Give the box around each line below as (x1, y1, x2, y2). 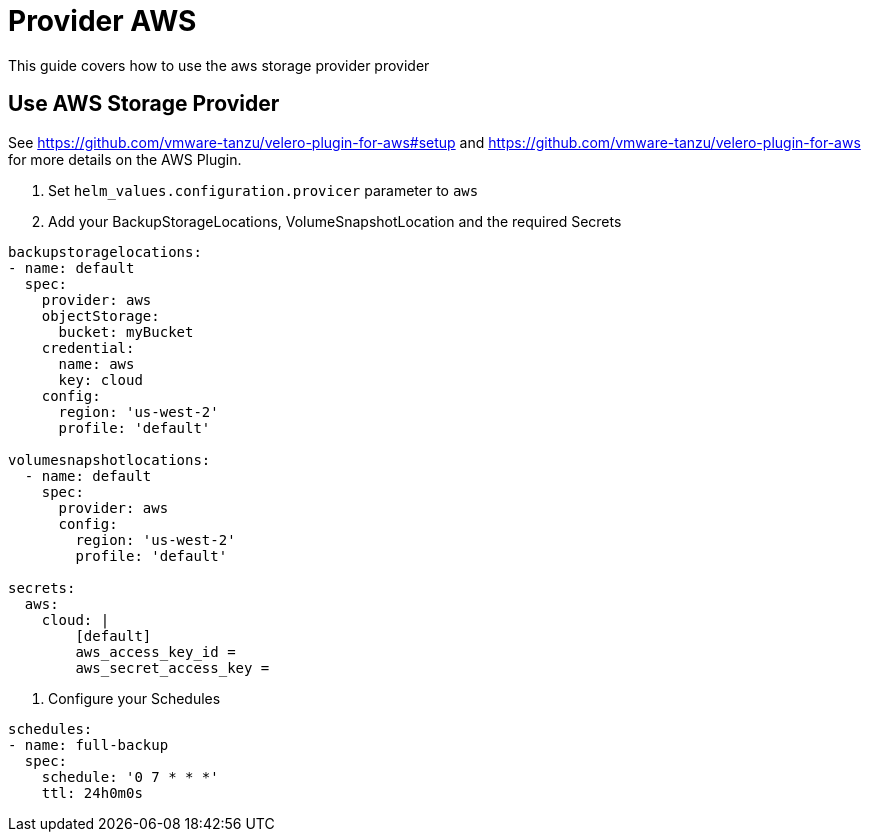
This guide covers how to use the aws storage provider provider (8, 56, 430, 74)
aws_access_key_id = (75, 643, 236, 660)
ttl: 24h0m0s (41, 784, 143, 801)
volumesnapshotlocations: (8, 451, 211, 468)
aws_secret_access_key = (75, 659, 270, 676)
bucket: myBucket (58, 323, 194, 340)
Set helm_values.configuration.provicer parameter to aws (48, 181, 479, 199)
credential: (41, 339, 135, 356)
